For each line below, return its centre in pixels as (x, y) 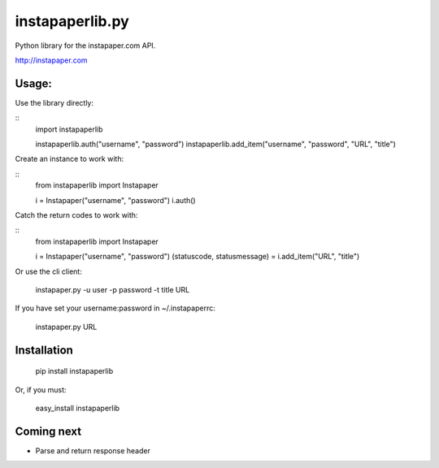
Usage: (34, 83)
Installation (44, 350)
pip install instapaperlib (74, 371)
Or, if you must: (41, 389)
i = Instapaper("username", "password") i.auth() (115, 200)
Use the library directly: (54, 102)
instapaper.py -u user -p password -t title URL (113, 289)
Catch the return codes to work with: (76, 214)
